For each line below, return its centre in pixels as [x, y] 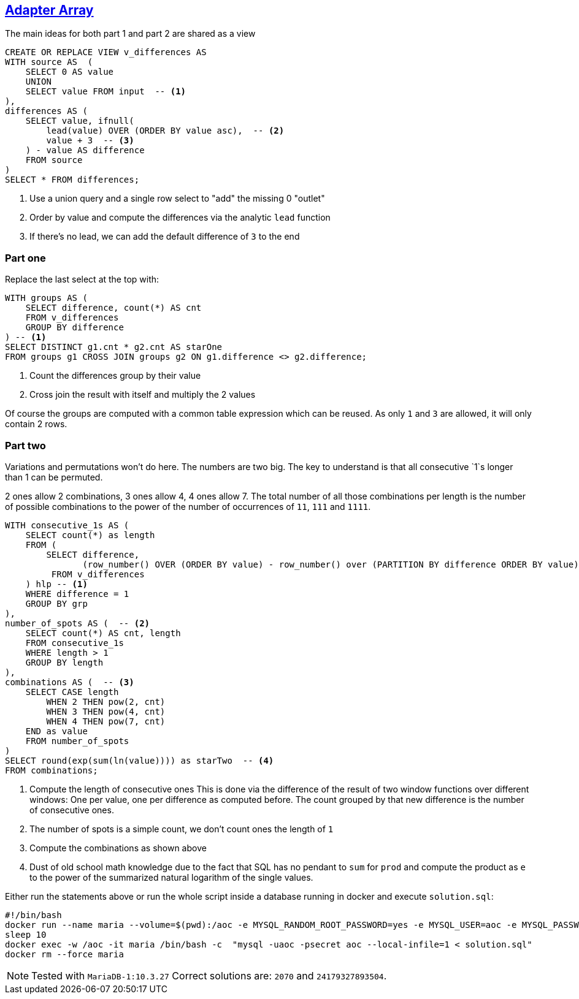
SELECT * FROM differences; [72, 180]
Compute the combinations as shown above [118, 848]
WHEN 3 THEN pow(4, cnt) [106, 711]
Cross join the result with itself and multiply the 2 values [143, 395]
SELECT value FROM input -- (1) [106, 92]
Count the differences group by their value [115, 376]
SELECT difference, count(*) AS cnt [113, 308]
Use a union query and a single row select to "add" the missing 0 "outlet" [177, 199]
